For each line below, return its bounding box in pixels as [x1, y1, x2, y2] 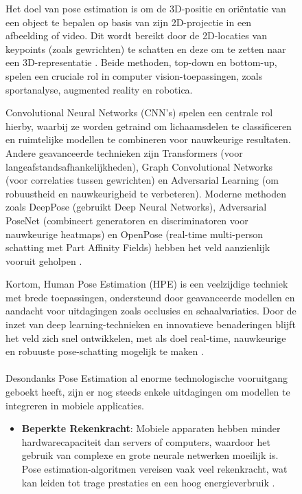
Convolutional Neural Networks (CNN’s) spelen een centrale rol [5, 105, 273, 120]
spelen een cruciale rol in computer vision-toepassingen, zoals [5, 68, 263, 83]
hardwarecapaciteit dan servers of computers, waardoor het [21, 434, 270, 449]
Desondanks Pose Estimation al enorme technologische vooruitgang [5, 371, 288, 385]
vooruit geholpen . [5, 253, 82, 268]
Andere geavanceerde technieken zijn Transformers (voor [5, 145, 243, 160]
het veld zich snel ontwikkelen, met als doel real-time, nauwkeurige [5, 330, 286, 345]
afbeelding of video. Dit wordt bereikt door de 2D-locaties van [5, 28, 267, 43]
